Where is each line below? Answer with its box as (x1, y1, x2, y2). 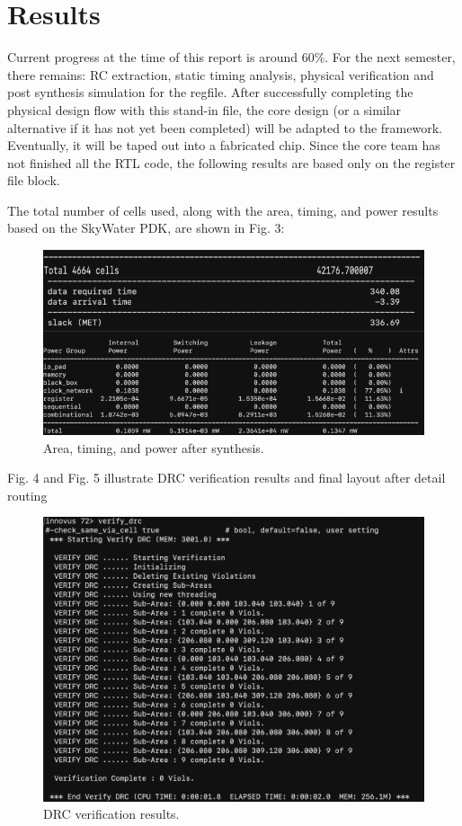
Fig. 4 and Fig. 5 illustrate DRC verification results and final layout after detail (7, 468, 446, 487)
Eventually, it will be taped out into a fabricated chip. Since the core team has (7, 136, 440, 155)
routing (7, 485, 48, 504)
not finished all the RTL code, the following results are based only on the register (7, 153, 456, 172)
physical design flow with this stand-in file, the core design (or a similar (7, 100, 402, 119)
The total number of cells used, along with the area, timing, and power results (7, 200, 439, 219)
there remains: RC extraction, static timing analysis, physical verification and (7, 65, 434, 84)
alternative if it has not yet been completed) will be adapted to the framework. (7, 118, 442, 137)
